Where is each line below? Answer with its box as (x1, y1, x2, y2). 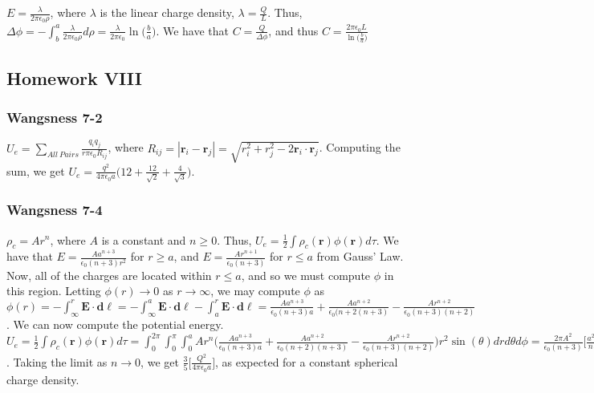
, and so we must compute (241, 266, 371, 283)
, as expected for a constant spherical (215, 353, 398, 370)
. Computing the (319, 139, 401, 156)
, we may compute (210, 282, 300, 299)
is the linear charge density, (100, 4, 234, 20)
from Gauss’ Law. (316, 248, 404, 265)
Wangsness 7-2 (6, 107, 103, 128)
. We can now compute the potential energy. (6, 316, 224, 333)
